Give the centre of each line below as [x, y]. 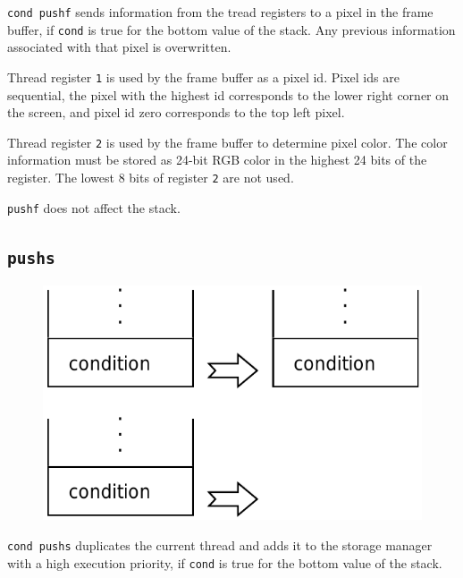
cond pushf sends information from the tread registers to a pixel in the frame [220, 12]
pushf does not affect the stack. [94, 207]
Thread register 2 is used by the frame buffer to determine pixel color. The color [227, 142]
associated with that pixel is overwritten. [119, 47]
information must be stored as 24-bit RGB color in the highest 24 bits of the [217, 160]
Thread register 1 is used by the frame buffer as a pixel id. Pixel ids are [203, 76]
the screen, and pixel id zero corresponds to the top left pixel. [176, 112]
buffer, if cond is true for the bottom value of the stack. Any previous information [231, 29]
